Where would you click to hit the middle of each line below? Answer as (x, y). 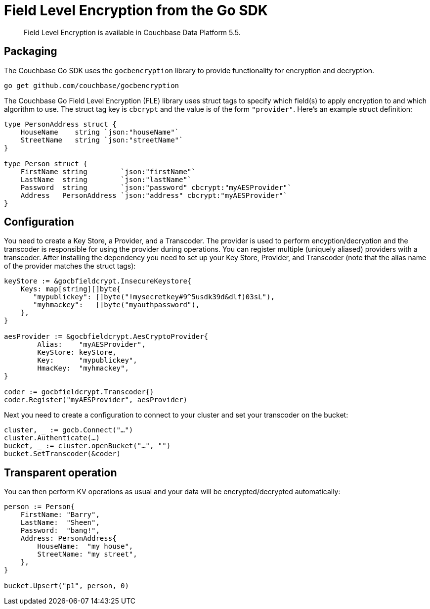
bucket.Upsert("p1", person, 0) (66, 586)
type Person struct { (46, 164)
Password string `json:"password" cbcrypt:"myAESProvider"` (156, 187)
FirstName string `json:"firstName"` (108, 171)
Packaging (31, 51)
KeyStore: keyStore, (77, 352)
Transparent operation (61, 472)
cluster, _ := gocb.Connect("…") (69, 430)
